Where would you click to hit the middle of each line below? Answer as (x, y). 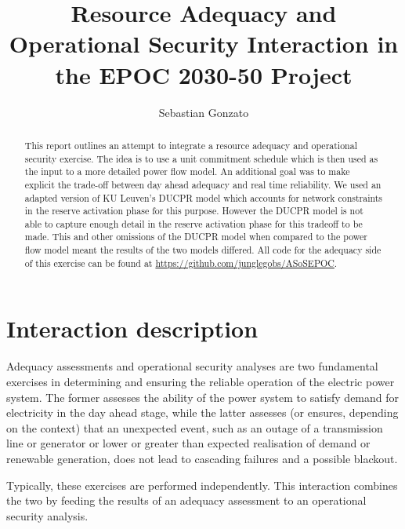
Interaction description (132, 328)
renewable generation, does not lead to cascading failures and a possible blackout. (202, 458)
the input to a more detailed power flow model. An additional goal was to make (187, 171)
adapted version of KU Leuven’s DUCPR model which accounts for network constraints (204, 197)
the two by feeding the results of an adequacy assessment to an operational (186, 500)
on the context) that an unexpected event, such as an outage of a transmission (195, 427)
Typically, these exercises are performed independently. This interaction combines (202, 485)
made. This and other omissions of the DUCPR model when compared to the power (196, 237)
